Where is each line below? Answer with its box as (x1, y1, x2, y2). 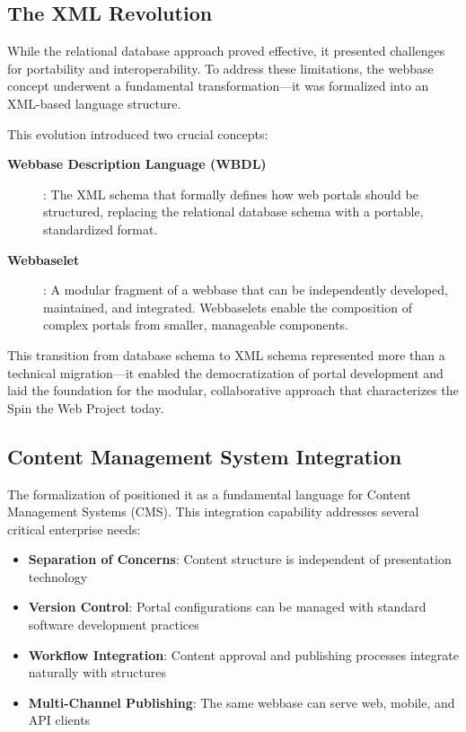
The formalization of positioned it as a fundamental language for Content (7, 484, 411, 503)
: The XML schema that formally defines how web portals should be (43, 184, 418, 203)
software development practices (28, 615, 199, 634)
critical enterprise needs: (7, 519, 141, 538)
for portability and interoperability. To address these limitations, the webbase (7, 58, 434, 77)
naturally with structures (28, 663, 166, 682)
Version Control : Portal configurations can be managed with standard (28, 597, 426, 616)
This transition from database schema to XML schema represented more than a (7, 345, 445, 364)
